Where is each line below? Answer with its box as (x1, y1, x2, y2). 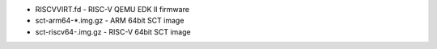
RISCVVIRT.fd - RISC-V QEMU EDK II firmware (35, 5, 190, 14)
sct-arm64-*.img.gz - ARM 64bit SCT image (35, 16, 185, 26)
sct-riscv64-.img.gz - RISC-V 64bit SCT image (35, 27, 191, 36)
